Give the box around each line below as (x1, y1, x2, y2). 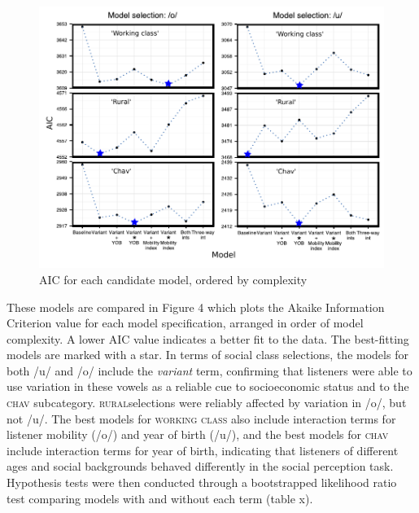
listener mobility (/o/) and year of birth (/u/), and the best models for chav (7, 426, 389, 443)
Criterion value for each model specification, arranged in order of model (7, 314, 364, 331)
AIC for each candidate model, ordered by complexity (39, 270, 308, 287)
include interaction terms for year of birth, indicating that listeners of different (7, 441, 399, 458)
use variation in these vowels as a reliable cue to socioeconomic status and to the (7, 378, 409, 395)
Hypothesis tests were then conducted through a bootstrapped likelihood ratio (7, 474, 397, 491)
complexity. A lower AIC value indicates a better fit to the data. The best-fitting (7, 330, 409, 347)
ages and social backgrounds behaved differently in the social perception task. (7, 458, 394, 475)
